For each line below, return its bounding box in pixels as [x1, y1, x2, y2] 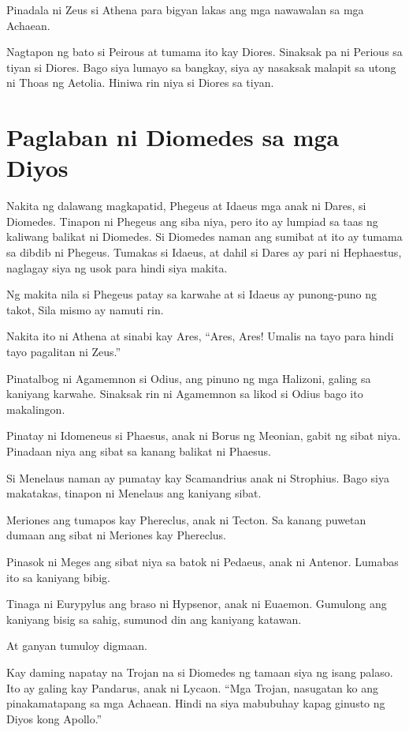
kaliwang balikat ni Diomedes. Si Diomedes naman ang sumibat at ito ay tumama [6, 228, 403, 245]
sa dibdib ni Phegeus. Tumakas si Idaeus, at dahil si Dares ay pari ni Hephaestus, [6, 244, 402, 261]
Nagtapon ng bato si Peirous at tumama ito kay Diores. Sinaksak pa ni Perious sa [6, 43, 403, 60]
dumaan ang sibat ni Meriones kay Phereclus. [6, 527, 226, 543]
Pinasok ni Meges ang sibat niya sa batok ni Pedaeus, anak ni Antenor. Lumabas [6, 553, 399, 569]
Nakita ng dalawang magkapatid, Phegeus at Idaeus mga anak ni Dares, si [6, 197, 366, 214]
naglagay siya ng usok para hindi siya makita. [6, 259, 228, 276]
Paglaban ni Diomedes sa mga [6, 121, 340, 153]
